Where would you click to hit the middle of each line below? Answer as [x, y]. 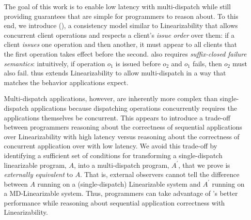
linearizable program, [35, 165]
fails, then [207, 63]
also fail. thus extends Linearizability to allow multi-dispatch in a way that [115, 73]
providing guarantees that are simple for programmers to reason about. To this [121, 16]
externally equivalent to [39, 174]
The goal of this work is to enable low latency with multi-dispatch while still [118, 6]
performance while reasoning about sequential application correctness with [114, 202]
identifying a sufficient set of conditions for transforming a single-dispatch [113, 155]
